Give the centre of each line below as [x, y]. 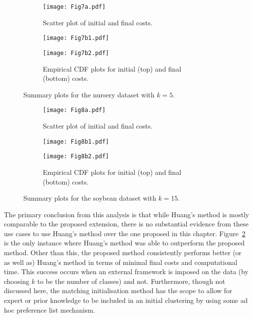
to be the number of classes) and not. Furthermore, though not [131, 281]
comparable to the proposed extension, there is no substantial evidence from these [126, 224]
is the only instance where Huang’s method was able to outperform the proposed [124, 243]
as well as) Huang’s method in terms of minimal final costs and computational [121, 262]
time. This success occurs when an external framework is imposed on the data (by [126, 271]
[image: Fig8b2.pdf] [76, 157]
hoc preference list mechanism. [50, 309]
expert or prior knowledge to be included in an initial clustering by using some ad [126, 300]
